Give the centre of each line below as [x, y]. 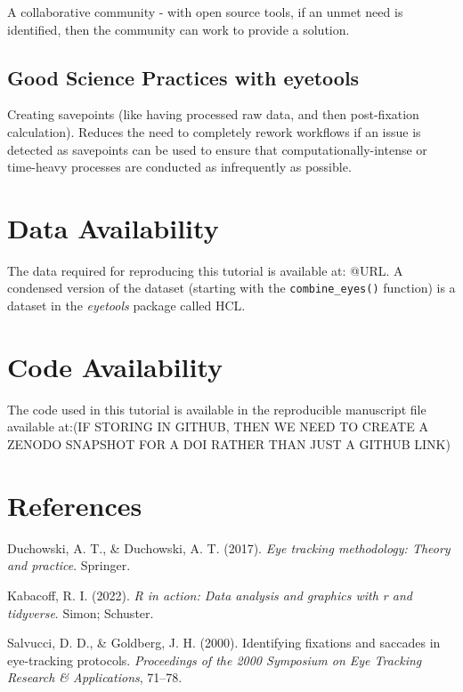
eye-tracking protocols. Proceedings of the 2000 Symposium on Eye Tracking [215, 660]
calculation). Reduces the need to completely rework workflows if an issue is [214, 131]
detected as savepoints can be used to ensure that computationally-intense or [217, 149]
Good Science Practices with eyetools [183, 77]
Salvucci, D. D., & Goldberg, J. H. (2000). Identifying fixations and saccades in [224, 643]
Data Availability [113, 227]
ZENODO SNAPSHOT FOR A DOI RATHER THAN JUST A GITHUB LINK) [229, 444]
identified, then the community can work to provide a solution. [179, 29]
